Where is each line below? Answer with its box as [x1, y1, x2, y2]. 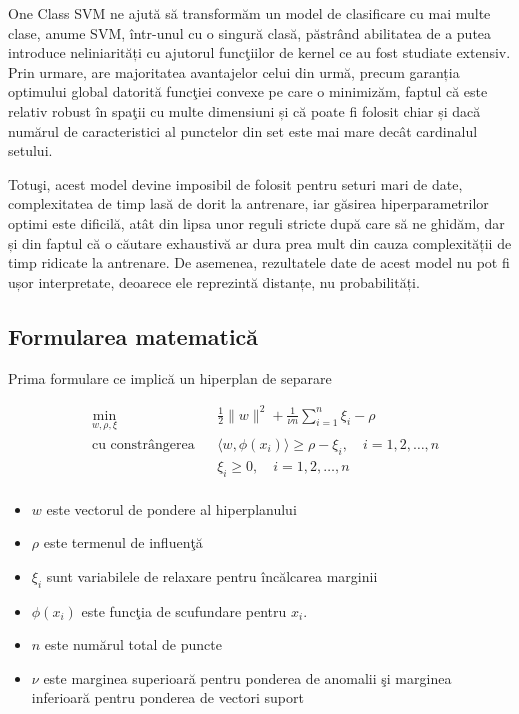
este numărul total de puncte [44, 634, 222, 655]
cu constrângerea [91, 437, 195, 452]
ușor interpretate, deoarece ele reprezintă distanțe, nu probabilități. [8, 271, 420, 292]
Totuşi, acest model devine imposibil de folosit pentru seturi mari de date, [8, 173, 463, 194]
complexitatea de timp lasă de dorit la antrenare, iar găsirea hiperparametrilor [8, 193, 489, 214]
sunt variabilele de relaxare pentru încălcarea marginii [46, 565, 378, 586]
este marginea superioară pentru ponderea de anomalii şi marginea [43, 667, 452, 688]
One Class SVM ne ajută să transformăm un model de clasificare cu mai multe [8, 3, 491, 23]
